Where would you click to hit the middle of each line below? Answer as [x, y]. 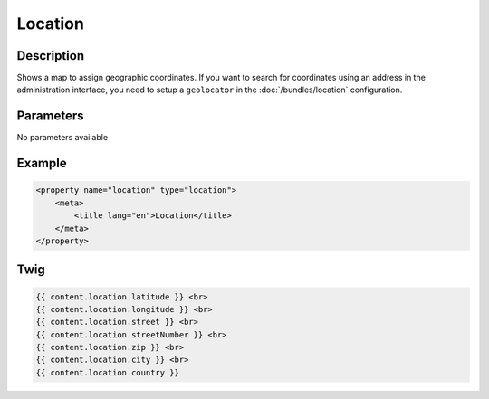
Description [51, 56]
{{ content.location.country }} [108, 372]
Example [42, 163]
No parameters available [62, 138]
